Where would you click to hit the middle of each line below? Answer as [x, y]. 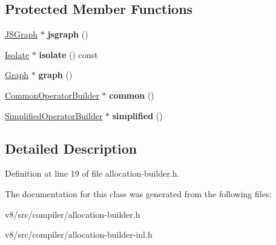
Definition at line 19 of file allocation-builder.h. [92, 173]
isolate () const [68, 54]
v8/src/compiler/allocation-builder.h [73, 214]
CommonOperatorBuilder [52, 95]
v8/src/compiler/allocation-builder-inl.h [79, 234]
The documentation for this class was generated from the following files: [138, 193]
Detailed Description [71, 148]
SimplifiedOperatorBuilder [54, 115]
